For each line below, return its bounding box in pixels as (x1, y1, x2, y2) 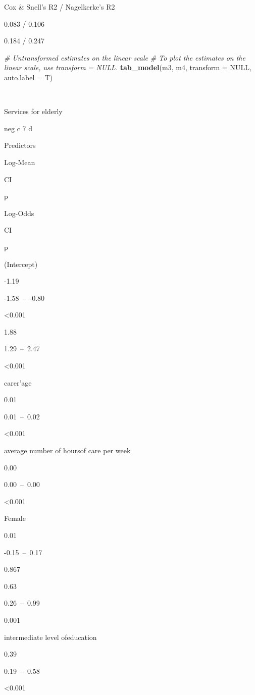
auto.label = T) (4, 72, 53, 82)
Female (4, 513, 26, 523)
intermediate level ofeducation (4, 631, 97, 642)
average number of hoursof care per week (4, 445, 131, 456)
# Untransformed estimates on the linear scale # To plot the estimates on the (4, 52, 245, 63)
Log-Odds (4, 207, 34, 218)
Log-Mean (4, 156, 35, 167)
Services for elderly (4, 106, 63, 117)
